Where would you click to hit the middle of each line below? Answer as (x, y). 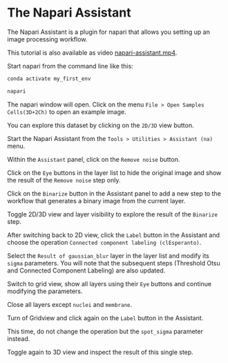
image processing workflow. (47, 39)
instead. (19, 338)
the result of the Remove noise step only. (64, 180)
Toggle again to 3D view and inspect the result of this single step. (100, 352)
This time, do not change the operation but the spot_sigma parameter (105, 331)
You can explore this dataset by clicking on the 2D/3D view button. (101, 125)
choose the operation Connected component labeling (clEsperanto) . (104, 242)
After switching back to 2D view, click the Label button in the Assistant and (113, 235)
